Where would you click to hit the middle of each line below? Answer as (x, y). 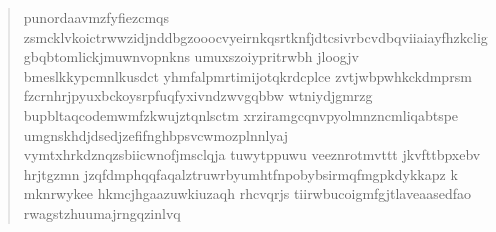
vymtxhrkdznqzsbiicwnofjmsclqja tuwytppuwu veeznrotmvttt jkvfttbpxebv (252, 154)
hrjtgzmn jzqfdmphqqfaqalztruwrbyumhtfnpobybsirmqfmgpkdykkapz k (240, 173)
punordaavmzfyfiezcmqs (96, 17)
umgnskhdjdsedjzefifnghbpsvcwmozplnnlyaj (156, 134)
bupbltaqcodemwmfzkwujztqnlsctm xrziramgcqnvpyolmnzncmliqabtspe (241, 114)
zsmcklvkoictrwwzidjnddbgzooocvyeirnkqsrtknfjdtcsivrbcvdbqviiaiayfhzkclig (255, 36)
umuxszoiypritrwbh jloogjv (276, 56)
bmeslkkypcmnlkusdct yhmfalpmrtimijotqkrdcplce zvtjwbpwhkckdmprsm (247, 75)
